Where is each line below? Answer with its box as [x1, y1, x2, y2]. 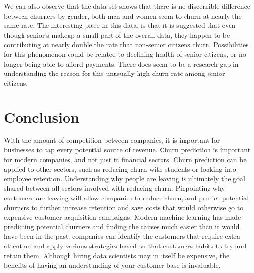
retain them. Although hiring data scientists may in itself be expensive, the [4, 250, 230, 260]
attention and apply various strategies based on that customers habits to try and [4, 241, 247, 250]
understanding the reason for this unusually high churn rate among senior [4, 68, 225, 78]
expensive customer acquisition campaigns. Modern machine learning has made [4, 212, 241, 222]
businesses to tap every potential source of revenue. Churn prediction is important [4, 145, 251, 155]
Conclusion [4, 106, 80, 126]
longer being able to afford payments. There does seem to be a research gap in [4, 58, 239, 69]
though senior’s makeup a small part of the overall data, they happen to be [4, 29, 230, 40]
